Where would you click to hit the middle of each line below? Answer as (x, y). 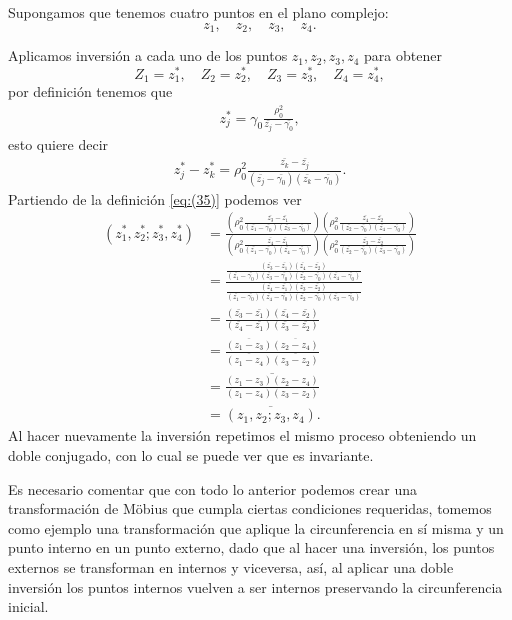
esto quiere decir (58, 144)
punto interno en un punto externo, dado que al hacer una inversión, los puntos (251, 547)
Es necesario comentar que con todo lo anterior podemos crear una (212, 488)
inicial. (28, 606)
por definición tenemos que (90, 91)
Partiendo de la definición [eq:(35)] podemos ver (155, 198)
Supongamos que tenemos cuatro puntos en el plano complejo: (198, 12)
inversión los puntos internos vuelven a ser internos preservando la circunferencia (255, 586)
